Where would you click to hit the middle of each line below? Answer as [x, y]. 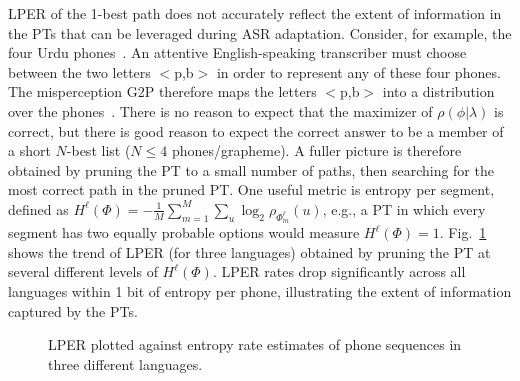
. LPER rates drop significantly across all [339, 271]
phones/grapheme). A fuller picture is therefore [316, 150]
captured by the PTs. [73, 310]
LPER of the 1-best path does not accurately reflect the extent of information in [255, 13]
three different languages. [125, 363]
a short [29, 150]
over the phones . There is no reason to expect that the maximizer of [220, 110]
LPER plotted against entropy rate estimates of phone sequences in [255, 344]
